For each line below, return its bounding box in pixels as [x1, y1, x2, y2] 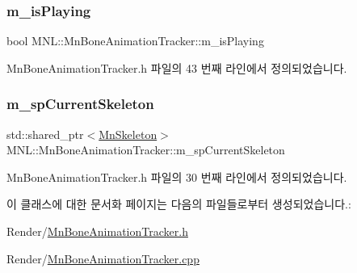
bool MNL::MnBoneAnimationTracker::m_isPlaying [6, 32, 264, 49]
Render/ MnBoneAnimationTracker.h [6, 223, 188, 239]
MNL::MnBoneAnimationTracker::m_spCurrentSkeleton [6, 141, 285, 158]
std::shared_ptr [6, 125, 84, 142]
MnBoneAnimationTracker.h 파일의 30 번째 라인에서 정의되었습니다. [6, 168, 347, 185]
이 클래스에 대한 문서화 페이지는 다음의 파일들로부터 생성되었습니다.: [6, 195, 351, 212]
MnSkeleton [99, 125, 157, 142]
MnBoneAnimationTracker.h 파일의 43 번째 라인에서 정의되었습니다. [6, 59, 347, 76]
